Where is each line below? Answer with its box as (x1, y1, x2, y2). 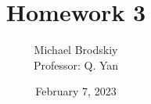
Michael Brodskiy (34, 41, 118, 58)
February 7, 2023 (35, 83, 117, 99)
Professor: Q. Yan (33, 56, 119, 73)
